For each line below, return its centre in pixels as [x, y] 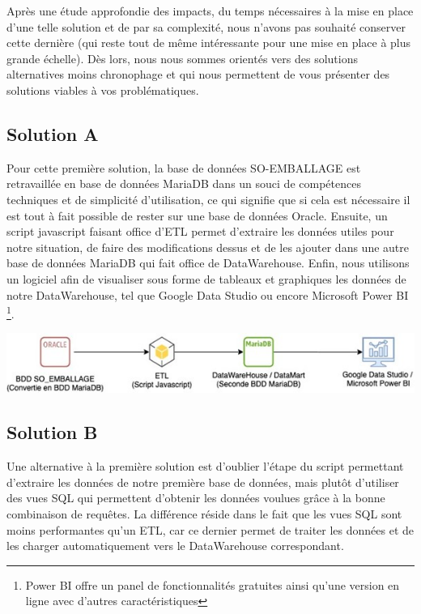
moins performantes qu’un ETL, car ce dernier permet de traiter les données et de [210, 529]
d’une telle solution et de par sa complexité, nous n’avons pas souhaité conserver [206, 26]
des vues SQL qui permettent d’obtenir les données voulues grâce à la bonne [196, 498]
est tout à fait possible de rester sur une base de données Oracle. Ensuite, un [197, 215]
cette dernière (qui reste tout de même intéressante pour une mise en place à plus [209, 43]
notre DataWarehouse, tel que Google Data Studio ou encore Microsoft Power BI [208, 294]
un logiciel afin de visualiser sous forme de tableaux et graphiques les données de [206, 278]
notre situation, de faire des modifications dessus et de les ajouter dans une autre [208, 247]
